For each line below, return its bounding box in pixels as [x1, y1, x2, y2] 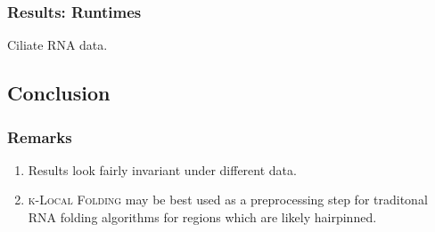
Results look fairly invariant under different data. [28, 160, 297, 179]
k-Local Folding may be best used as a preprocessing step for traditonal [28, 190, 428, 209]
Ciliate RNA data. [7, 36, 108, 54]
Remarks [7, 125, 72, 148]
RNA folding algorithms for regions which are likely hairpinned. [28, 208, 377, 226]
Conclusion [7, 79, 111, 107]
